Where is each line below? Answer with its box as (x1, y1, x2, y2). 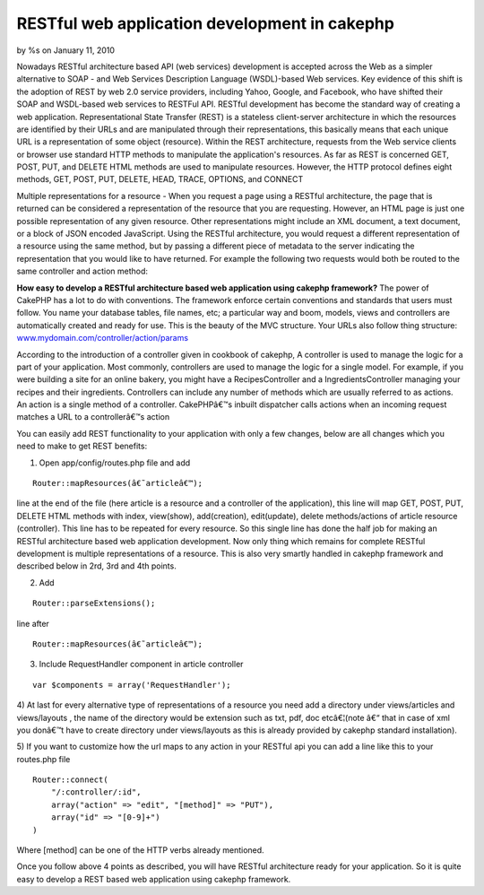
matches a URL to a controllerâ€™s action (16, 412, 170, 422)
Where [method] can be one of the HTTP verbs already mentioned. (16, 845, 264, 856)
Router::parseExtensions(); (32, 598, 156, 609)
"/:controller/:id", (50, 787, 142, 797)
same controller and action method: (16, 265, 148, 277)
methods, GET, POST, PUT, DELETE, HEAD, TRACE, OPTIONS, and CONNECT (16, 174, 304, 185)
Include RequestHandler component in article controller (39, 659, 244, 670)
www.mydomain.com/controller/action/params (16, 333, 188, 343)
